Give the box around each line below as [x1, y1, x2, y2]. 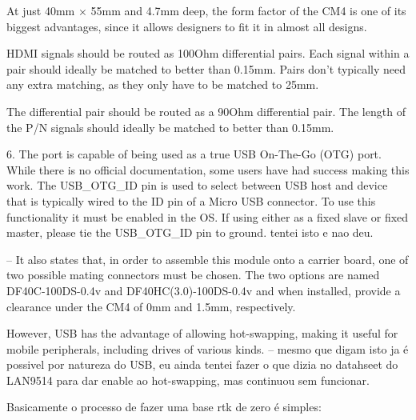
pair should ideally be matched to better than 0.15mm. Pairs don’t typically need [6, 60, 406, 77]
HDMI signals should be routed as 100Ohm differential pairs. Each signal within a [6, 45, 410, 62]
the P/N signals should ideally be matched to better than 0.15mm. [6, 118, 334, 135]
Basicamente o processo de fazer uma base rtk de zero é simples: [6, 398, 322, 415]
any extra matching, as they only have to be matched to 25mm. [6, 76, 319, 93]
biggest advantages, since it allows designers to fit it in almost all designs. [6, 18, 367, 34]
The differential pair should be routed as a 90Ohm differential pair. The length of [6, 102, 406, 119]
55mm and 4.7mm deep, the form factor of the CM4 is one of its [90, 2, 406, 18]
